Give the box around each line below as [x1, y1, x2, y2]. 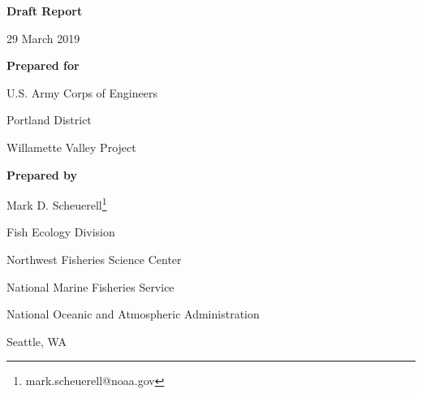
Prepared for [6, 57, 80, 74]
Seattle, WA [6, 332, 67, 349]
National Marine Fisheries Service [6, 278, 174, 295]
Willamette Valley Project [6, 138, 136, 155]
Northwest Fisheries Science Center [6, 251, 182, 267]
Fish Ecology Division [6, 223, 115, 240]
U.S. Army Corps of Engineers [6, 84, 157, 101]
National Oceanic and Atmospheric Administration [6, 305, 260, 323]
